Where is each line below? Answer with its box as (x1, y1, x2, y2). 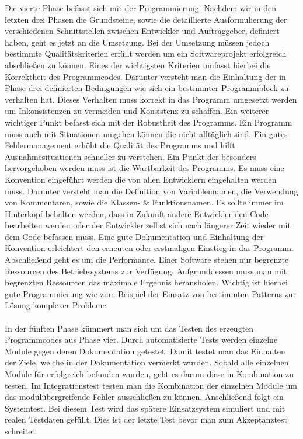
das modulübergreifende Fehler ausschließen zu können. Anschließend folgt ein (5, 391, 284, 403)
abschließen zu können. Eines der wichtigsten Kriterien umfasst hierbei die (5, 58, 271, 71)
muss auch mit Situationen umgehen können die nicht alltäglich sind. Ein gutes (5, 127, 288, 140)
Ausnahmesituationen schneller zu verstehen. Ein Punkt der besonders (5, 150, 256, 162)
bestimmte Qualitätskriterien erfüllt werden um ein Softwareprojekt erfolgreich (5, 47, 287, 60)
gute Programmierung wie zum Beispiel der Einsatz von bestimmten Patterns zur (5, 287, 297, 299)
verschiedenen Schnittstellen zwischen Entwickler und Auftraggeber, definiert (5, 25, 280, 37)
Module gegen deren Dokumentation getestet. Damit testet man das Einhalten (5, 344, 285, 357)
